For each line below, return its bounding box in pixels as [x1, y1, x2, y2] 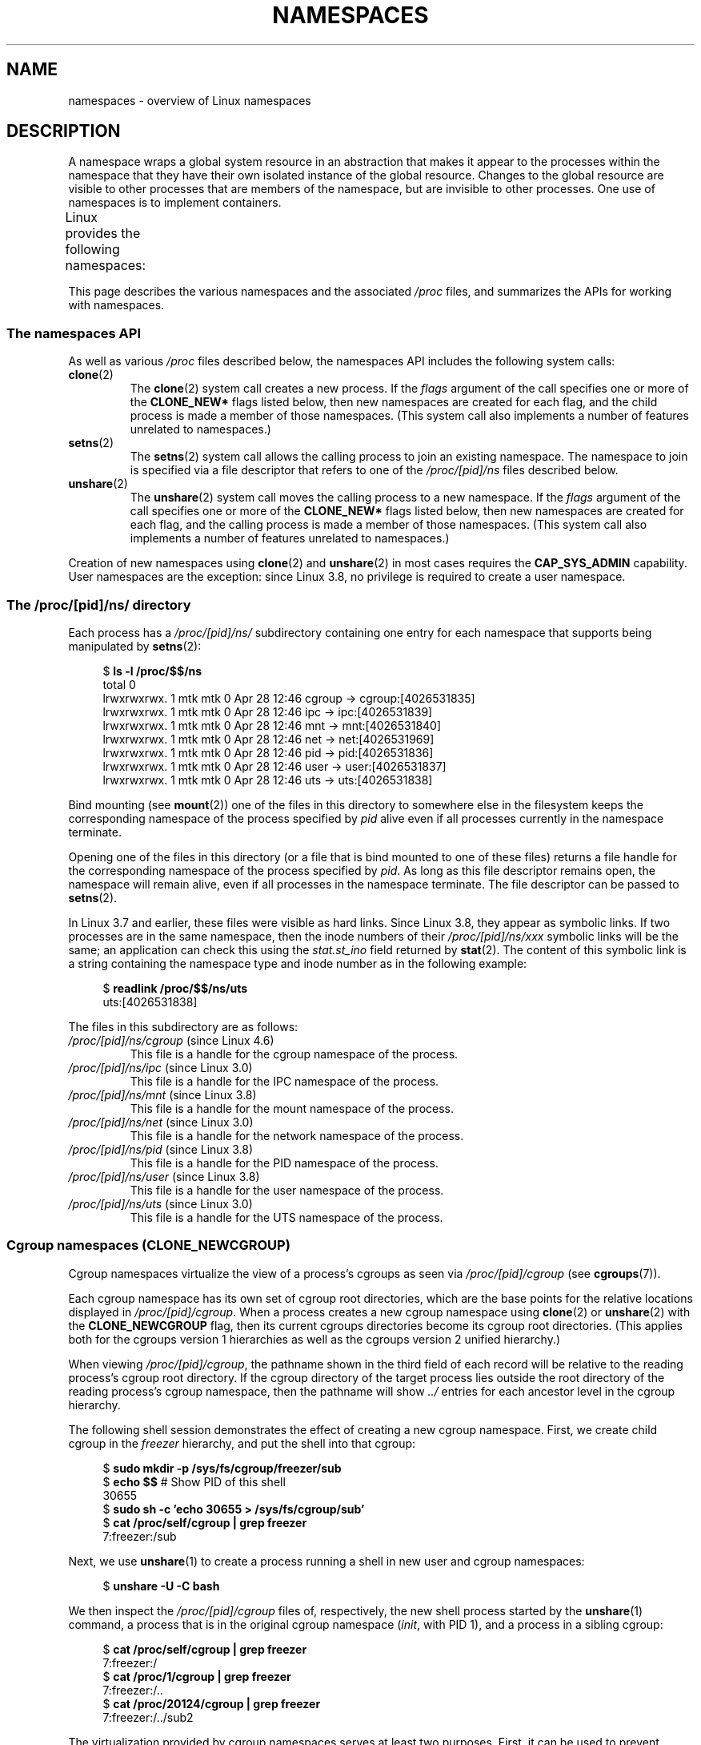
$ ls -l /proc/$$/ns [102, 663, 202, 678]
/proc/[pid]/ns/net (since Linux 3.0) [68, 1114, 254, 1129]
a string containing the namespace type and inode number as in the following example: [68, 956, 527, 970]
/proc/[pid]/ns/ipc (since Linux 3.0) [68, 1060, 253, 1074]
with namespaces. [68, 298, 165, 312]
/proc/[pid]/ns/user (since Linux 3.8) [68, 1169, 260, 1183]
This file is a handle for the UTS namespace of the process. [130, 1210, 443, 1224]
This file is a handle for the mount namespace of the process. [130, 1101, 455, 1115]
